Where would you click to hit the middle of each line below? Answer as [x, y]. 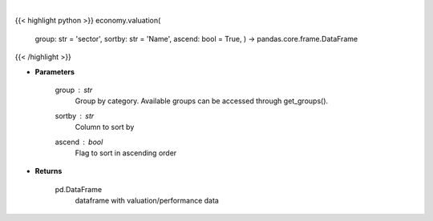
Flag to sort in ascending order [126, 153]
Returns [49, 171]
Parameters [55, 71]
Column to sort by [105, 127]
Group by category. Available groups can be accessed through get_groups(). [202, 101]
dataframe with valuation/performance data [147, 201]
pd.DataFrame [79, 189]
